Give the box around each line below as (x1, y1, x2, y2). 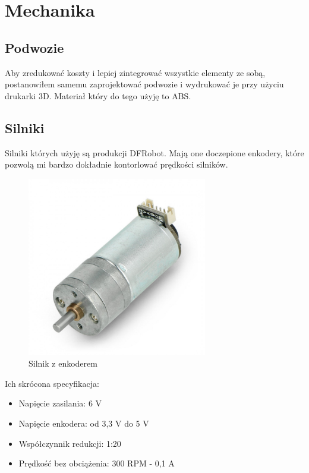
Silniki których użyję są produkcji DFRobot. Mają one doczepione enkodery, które (5, 146, 304, 159)
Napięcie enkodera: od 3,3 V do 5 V (18, 417, 149, 429)
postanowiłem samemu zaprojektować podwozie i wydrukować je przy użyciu (5, 78, 284, 90)
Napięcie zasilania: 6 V (18, 397, 102, 409)
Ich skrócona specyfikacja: (5, 377, 99, 389)
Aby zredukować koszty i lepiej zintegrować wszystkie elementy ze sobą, (5, 66, 266, 78)
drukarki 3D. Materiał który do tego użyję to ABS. (5, 89, 191, 102)
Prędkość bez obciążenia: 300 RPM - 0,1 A (18, 457, 175, 469)
